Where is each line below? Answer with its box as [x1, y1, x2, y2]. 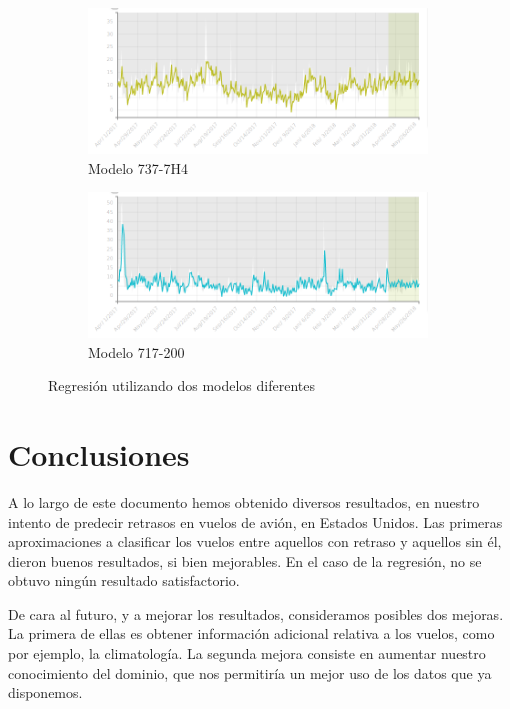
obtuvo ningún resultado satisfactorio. [8, 570, 240, 591]
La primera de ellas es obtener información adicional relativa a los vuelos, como [8, 623, 495, 644]
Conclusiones [8, 433, 190, 474]
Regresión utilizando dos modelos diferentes [48, 375, 315, 396]
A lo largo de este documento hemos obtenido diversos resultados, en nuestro [8, 491, 480, 512]
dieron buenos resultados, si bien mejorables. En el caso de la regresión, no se [8, 550, 482, 571]
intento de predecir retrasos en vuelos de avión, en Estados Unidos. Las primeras [8, 511, 503, 532]
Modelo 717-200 [88, 341, 185, 362]
